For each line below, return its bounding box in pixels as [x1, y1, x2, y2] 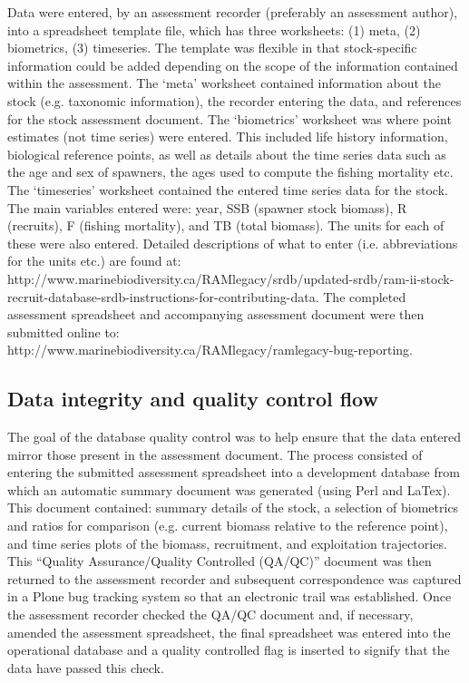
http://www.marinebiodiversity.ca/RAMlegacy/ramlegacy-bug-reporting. [7, 340, 413, 359]
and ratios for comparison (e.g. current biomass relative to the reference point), [7, 516, 448, 535]
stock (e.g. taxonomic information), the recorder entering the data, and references [7, 91, 462, 110]
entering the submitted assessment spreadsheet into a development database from [7, 463, 460, 482]
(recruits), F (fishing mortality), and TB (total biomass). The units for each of [7, 216, 445, 235]
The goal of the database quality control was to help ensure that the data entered [7, 427, 462, 446]
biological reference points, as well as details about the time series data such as [7, 144, 446, 163]
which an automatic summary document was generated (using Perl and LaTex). [7, 480, 451, 499]
